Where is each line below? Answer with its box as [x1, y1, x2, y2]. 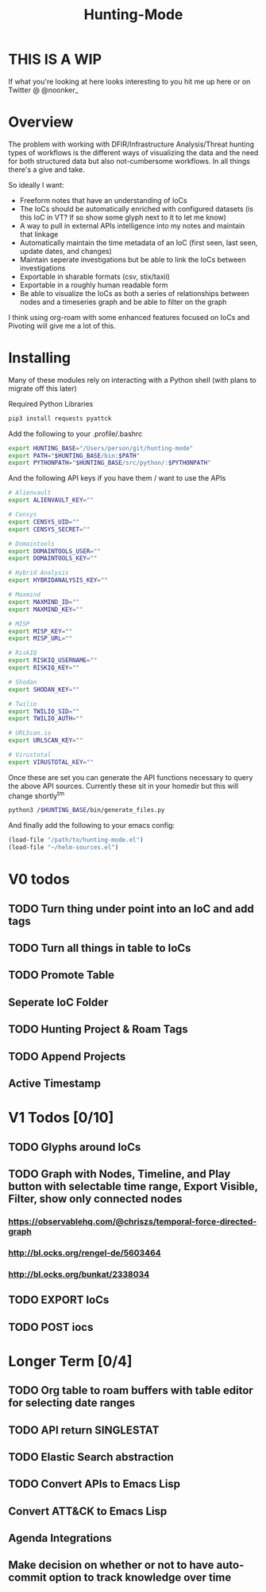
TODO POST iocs [8, 1320, 94, 1334]
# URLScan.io [8, 729, 52, 737]
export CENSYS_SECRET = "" [8, 525, 91, 533]
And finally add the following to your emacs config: [8, 821, 175, 830]
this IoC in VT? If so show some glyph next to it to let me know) [19, 213, 226, 222]
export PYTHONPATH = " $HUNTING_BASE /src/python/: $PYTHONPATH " [8, 459, 212, 467]
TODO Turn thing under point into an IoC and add [8, 902, 254, 915]
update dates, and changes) [19, 246, 113, 256]
